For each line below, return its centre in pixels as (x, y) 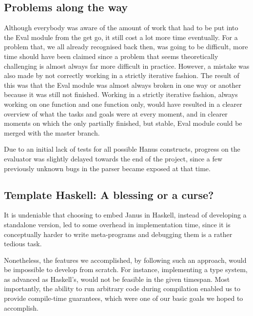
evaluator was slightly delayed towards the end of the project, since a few (113, 158)
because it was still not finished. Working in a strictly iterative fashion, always (121, 94)
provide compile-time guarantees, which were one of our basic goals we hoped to (124, 298)
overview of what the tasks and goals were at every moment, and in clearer (116, 113)
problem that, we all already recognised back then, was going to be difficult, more (126, 47)
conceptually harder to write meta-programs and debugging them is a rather (118, 234)
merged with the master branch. (52, 132)
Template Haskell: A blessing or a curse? (109, 194)
